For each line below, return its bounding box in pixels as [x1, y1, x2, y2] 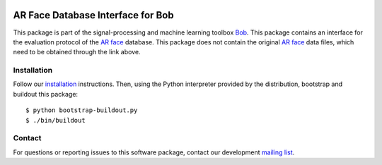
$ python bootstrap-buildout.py [25, 106, 138, 114]
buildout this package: [13, 90, 78, 98]
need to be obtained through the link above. [13, 48, 141, 56]
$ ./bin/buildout [25, 116, 86, 124]
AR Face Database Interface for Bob [13, 9, 174, 21]
